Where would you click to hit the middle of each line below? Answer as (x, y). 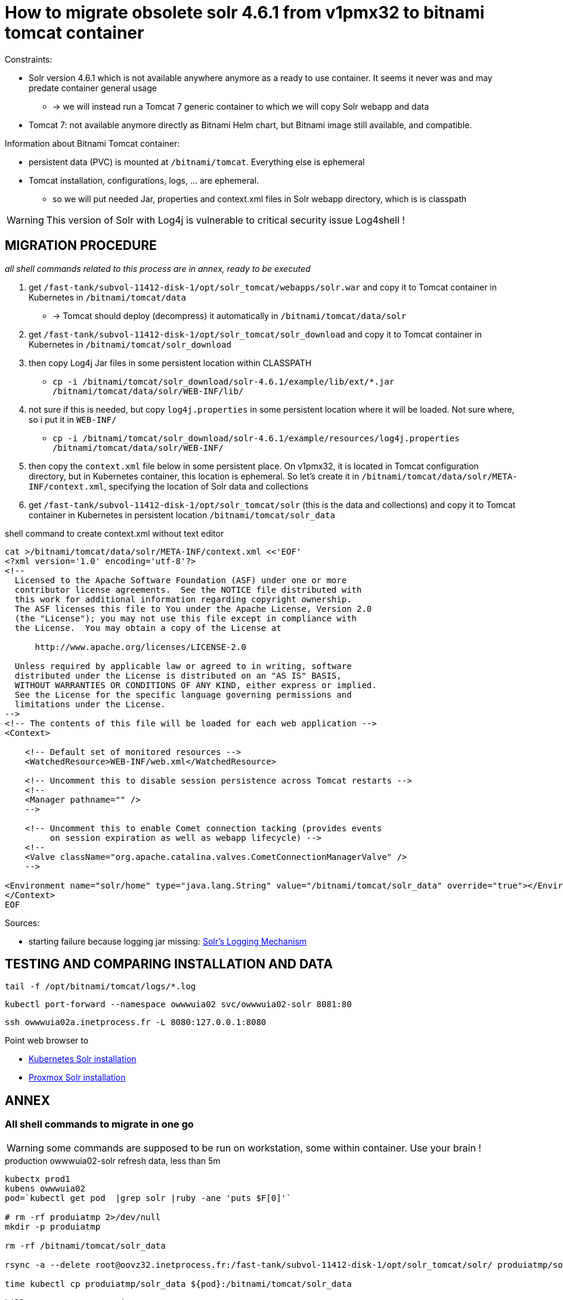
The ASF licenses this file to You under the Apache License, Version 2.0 (193, 609)
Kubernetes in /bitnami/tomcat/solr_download (130, 344)
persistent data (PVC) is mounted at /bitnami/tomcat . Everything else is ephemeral (197, 162)
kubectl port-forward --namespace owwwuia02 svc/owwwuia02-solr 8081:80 (178, 1005)
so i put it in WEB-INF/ (73, 419)
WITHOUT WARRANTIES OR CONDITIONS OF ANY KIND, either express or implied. (196, 685)
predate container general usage (93, 88)
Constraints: (29, 59)
